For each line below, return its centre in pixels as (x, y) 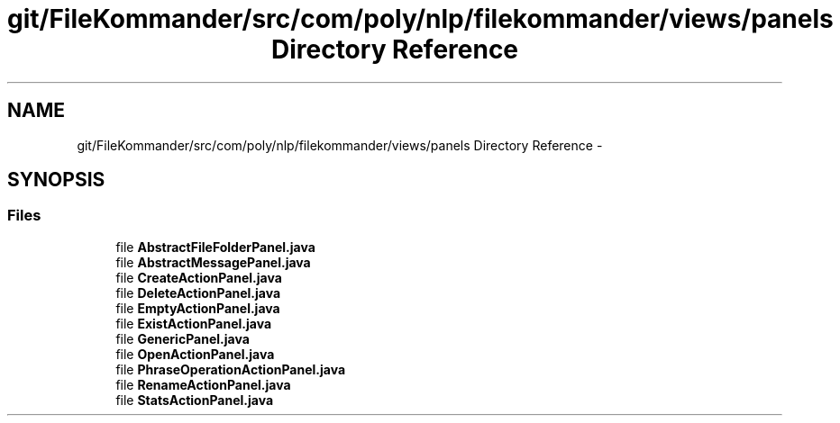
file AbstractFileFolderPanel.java (215, 247)
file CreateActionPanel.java (199, 277)
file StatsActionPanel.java (195, 400)
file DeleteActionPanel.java (198, 292)
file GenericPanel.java (183, 338)
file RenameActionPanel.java (203, 384)
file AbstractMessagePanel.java (213, 262)
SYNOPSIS (56, 180)
